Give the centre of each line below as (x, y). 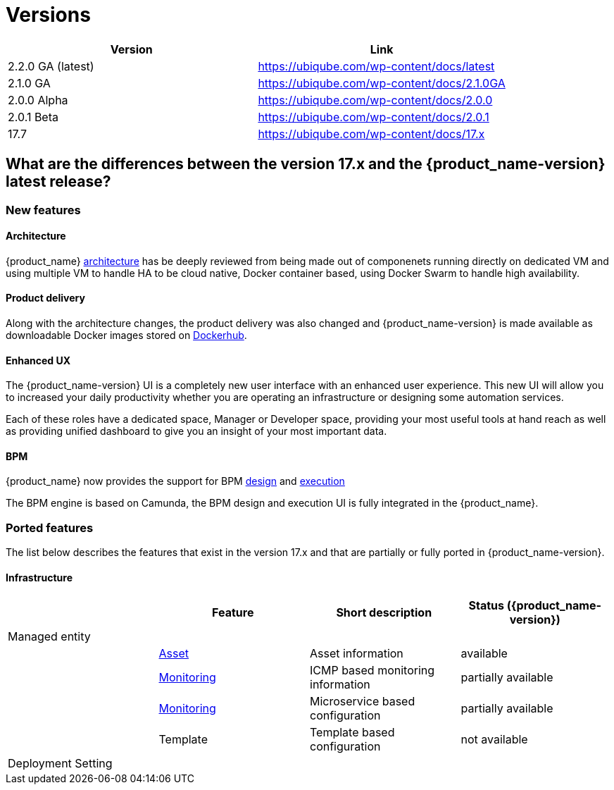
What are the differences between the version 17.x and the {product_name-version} (306, 164)
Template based (352, 733)
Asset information (357, 654)
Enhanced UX (38, 360)
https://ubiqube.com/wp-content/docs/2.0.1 (374, 117)
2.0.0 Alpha (38, 100)
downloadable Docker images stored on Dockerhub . (126, 335)
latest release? (58, 182)
